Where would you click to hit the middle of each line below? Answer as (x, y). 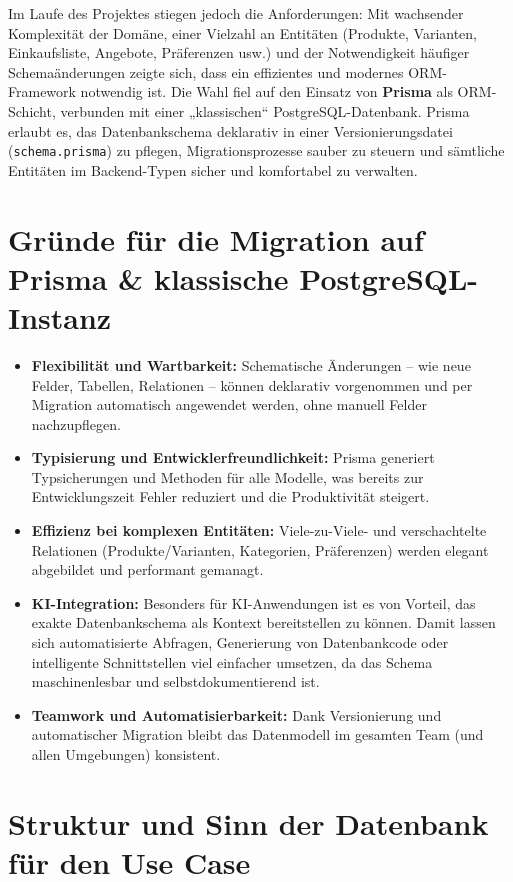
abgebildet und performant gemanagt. (147, 569)
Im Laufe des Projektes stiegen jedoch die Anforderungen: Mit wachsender (236, 13)
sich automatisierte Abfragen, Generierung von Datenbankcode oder (240, 642)
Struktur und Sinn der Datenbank (248, 822)
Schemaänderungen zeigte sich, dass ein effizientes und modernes (206, 71)
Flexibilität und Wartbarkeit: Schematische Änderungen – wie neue (251, 364)
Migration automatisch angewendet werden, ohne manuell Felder (229, 404)
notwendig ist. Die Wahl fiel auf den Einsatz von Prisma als (266, 91)
